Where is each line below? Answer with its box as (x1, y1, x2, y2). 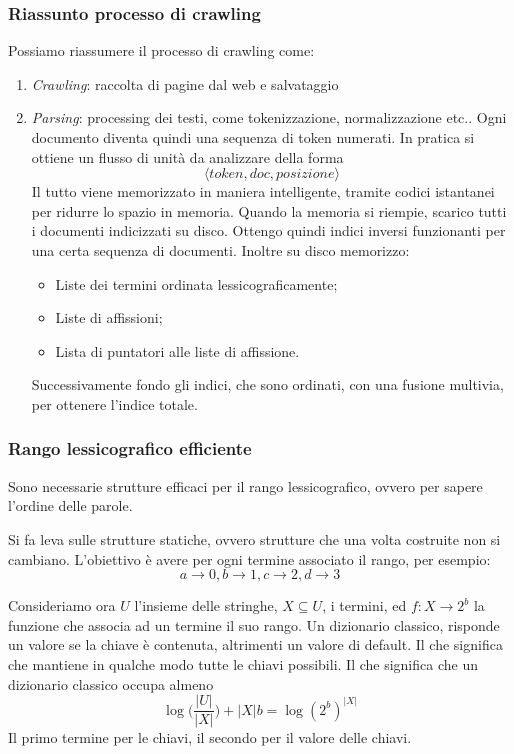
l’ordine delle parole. (8, 495, 133, 516)
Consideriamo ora (8, 595, 116, 616)
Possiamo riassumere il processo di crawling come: (8, 40, 315, 61)
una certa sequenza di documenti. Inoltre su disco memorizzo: (31, 239, 410, 260)
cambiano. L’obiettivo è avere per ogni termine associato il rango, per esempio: (8, 548, 491, 569)
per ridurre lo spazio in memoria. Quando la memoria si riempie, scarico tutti (31, 200, 507, 221)
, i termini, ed (322, 595, 407, 616)
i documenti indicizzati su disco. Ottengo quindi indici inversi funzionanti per (31, 220, 506, 241)
